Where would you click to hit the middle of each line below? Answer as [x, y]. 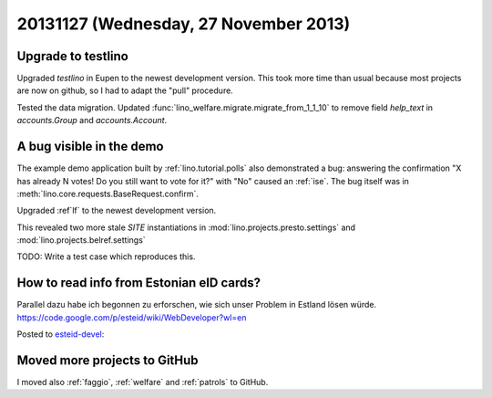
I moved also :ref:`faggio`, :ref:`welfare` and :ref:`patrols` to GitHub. [143, 382]
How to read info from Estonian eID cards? [139, 283]
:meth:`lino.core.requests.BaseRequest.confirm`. [108, 194]
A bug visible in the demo [90, 147]
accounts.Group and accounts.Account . [92, 120]
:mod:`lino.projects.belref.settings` [81, 240]
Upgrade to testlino [73, 56]
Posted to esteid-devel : [61, 334]
